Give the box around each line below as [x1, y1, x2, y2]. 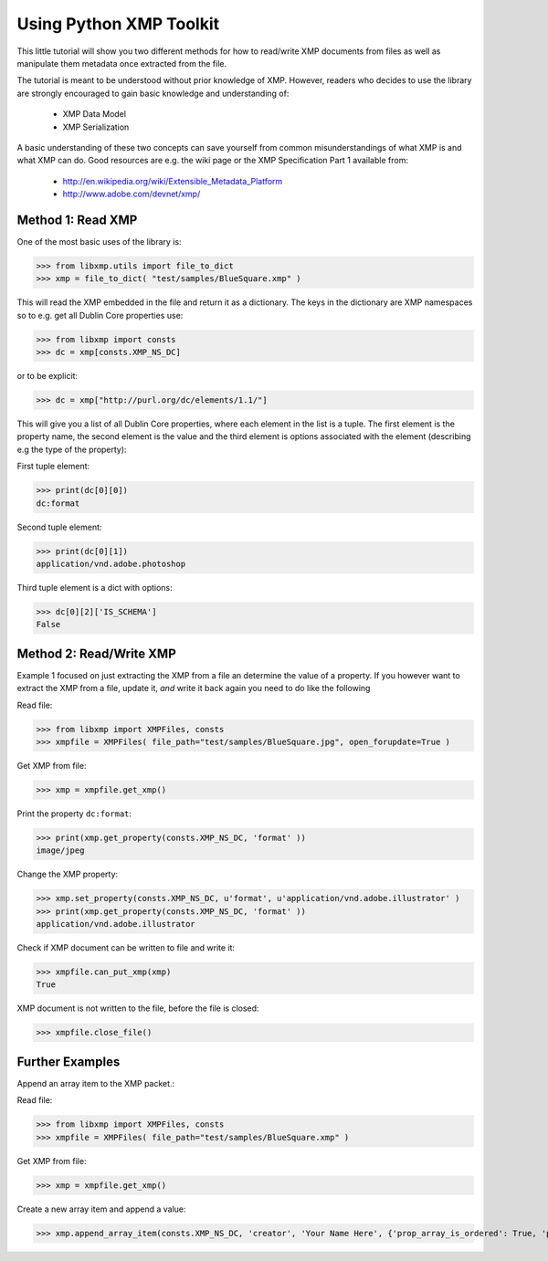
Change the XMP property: [16, 868, 119, 880]
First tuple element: [16, 461, 90, 472]
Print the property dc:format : [16, 808, 132, 819]
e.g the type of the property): [16, 444, 127, 455]
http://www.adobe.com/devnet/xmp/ [62, 188, 201, 200]
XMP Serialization [62, 121, 130, 132]
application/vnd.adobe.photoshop [36, 558, 186, 569]
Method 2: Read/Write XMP [16, 646, 177, 661]
